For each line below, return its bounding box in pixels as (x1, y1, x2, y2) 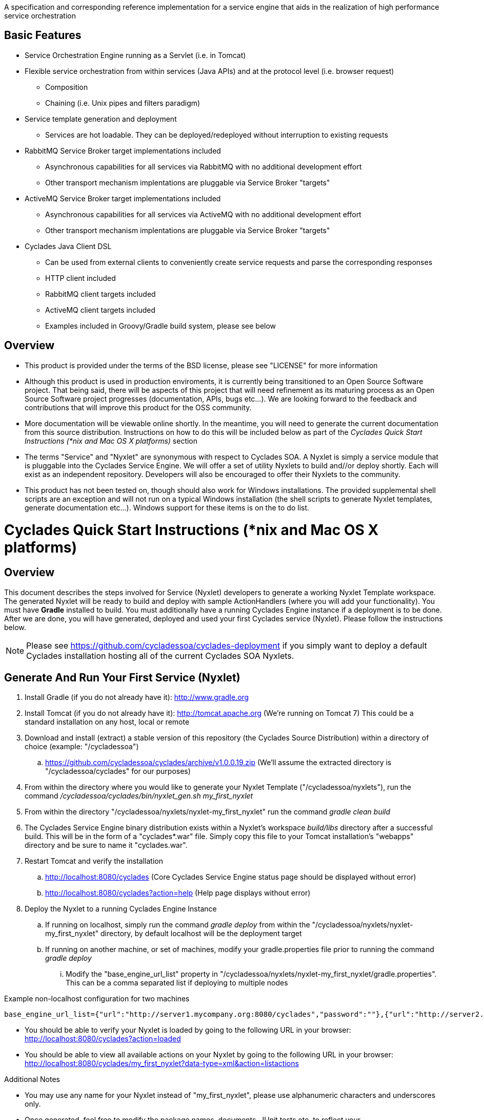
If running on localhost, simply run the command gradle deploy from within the (45, 920, 310, 929)
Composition (45, 82, 88, 91)
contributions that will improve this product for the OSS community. (25, 403, 252, 412)
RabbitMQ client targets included (45, 289, 156, 298)
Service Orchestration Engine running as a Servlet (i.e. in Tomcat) (25, 50, 246, 60)
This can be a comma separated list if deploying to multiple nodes (66, 978, 288, 988)
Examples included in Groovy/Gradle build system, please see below (45, 321, 276, 330)
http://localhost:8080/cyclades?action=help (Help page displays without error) (45, 888, 311, 898)
